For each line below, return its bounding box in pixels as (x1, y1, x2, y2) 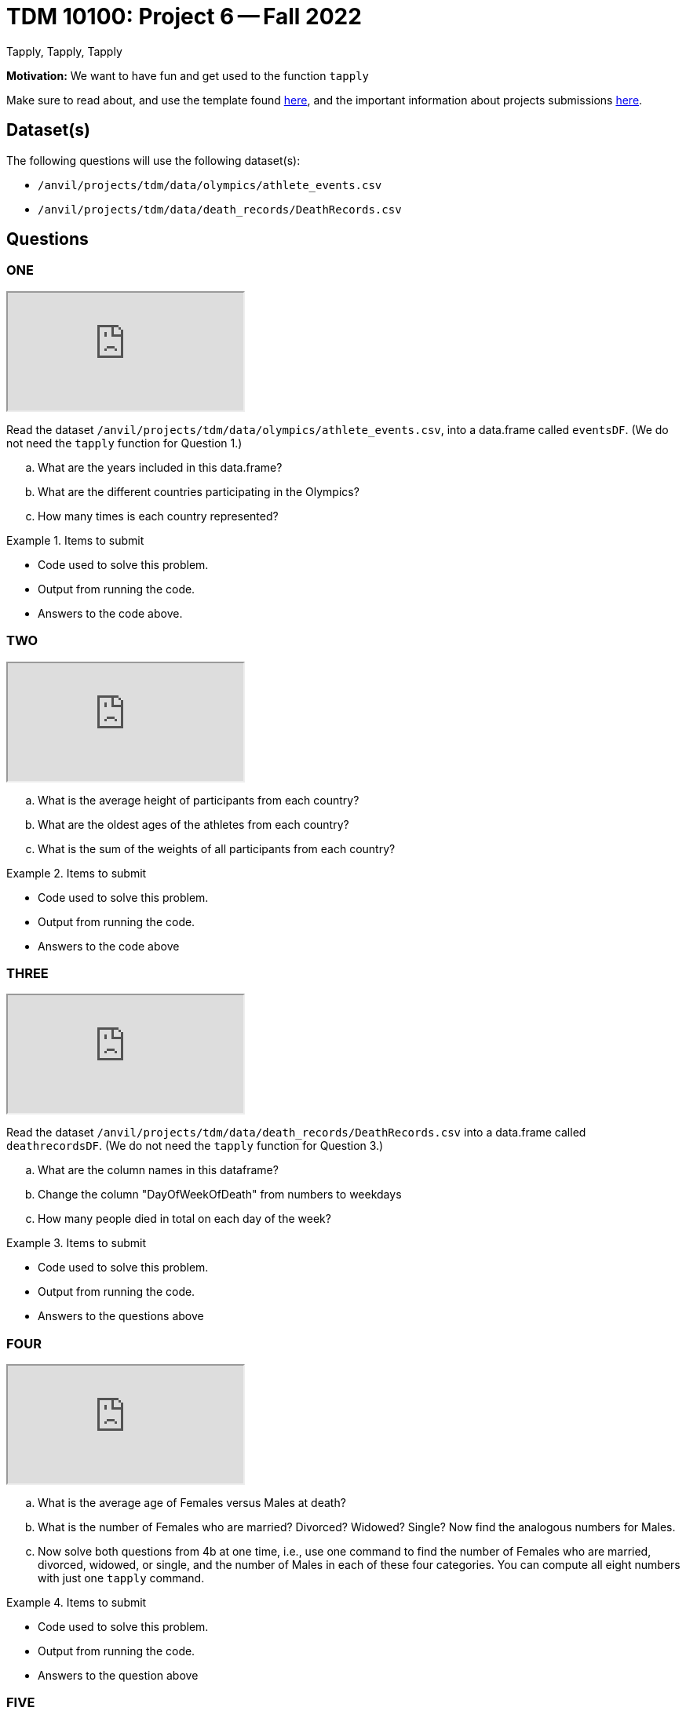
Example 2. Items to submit (6, 866, 147, 880)
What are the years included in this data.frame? (38, 460, 283, 474)
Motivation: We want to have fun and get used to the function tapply (6, 68, 370, 82)
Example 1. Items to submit (6, 533, 144, 547)
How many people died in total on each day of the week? (38, 1212, 331, 1226)
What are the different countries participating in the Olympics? (38, 484, 359, 498)
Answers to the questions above (38, 1309, 204, 1323)
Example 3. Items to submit (6, 1236, 146, 1250)
